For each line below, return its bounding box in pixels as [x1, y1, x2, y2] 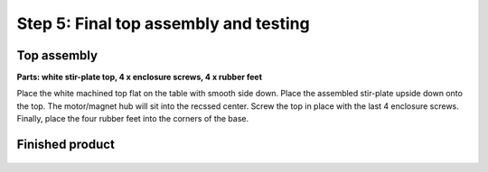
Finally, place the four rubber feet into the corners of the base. [16, 113, 249, 124]
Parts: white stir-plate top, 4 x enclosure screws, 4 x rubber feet [16, 72, 262, 83]
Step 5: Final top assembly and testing [16, 14, 311, 33]
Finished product [16, 137, 115, 152]
